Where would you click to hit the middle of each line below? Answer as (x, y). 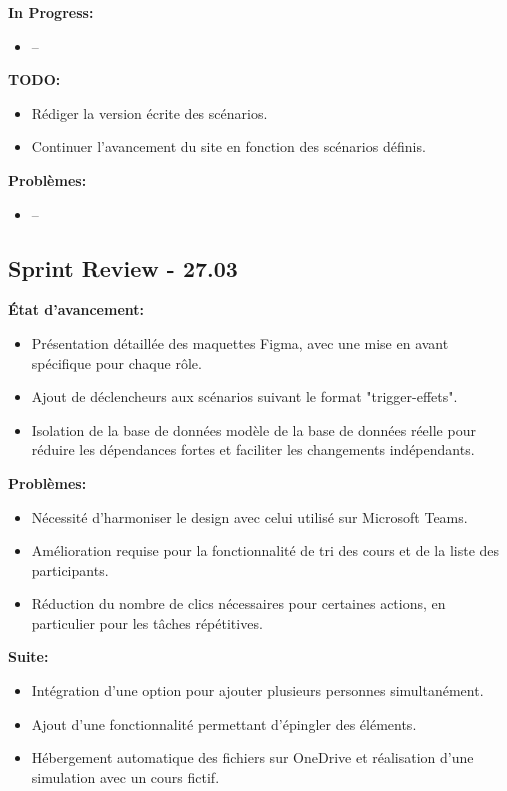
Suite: (28, 656)
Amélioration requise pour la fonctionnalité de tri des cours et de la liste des (265, 550)
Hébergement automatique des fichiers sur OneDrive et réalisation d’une (252, 757)
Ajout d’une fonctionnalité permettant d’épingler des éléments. (224, 723)
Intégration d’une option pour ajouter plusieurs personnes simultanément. (257, 690)
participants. (70, 569)
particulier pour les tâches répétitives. (147, 622)
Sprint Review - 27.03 (123, 267)
